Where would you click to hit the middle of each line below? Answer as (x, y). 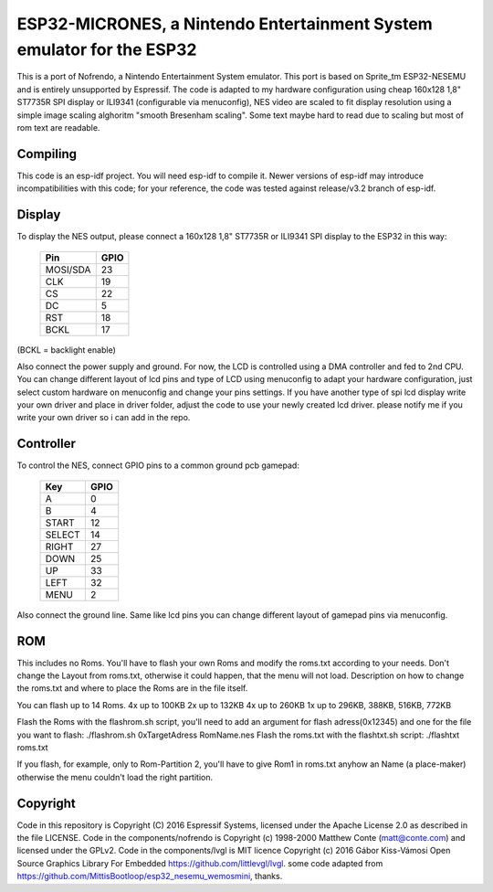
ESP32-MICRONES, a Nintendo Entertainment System (225, 24)
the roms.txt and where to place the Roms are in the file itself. (132, 688)
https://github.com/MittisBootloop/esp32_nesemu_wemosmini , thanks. (150, 876)
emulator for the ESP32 (107, 49)
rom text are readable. (58, 127)
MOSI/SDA (68, 270)
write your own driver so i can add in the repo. (104, 418)
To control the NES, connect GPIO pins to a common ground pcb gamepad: (158, 465)
